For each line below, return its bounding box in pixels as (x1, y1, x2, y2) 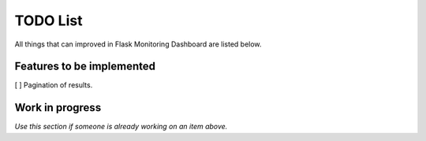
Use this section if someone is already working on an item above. (14, 122, 228, 132)
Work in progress (14, 101, 102, 114)
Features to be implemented (14, 60, 156, 73)
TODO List (14, 12, 83, 29)
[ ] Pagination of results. (14, 80, 93, 90)
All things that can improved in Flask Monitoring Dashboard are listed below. (14, 39, 262, 49)
